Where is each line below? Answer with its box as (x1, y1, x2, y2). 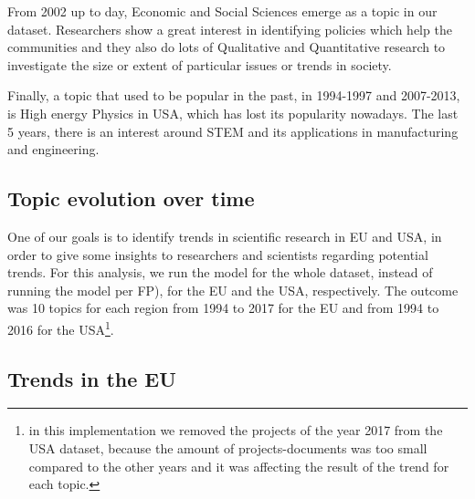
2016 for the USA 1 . (7, 317, 114, 338)
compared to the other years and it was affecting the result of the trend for (28, 456, 449, 475)
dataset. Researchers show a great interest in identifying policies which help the (7, 19, 452, 38)
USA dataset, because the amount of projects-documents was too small (28, 438, 427, 457)
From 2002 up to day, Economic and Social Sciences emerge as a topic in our (7, 2, 438, 20)
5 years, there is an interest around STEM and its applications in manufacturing (7, 121, 459, 140)
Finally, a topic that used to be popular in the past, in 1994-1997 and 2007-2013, (7, 86, 460, 105)
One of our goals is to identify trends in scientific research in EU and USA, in (7, 226, 442, 245)
